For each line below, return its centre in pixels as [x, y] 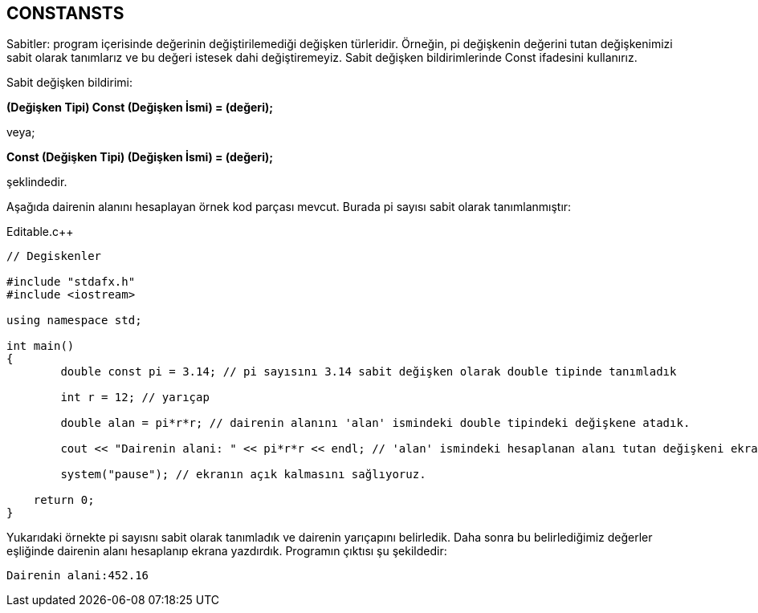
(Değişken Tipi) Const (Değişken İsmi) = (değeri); [140, 108]
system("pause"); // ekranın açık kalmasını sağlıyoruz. [243, 475]
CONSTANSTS [65, 13]
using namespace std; [74, 321]
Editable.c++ [40, 232]
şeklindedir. [37, 182]
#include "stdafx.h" [71, 282]
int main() [41, 346]
